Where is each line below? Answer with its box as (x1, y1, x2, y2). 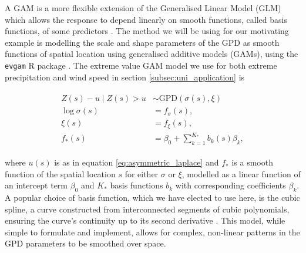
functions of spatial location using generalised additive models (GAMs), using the (5, 48, 298, 60)
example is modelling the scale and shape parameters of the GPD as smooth (5, 36, 280, 48)
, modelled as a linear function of (181, 167, 301, 180)
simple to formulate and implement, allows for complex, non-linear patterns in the (5, 225, 300, 238)
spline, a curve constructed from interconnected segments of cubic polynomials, (5, 203, 290, 215)
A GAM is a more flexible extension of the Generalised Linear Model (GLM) (5, 2, 281, 14)
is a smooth (231, 156, 273, 168)
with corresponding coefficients (175, 179, 286, 191)
